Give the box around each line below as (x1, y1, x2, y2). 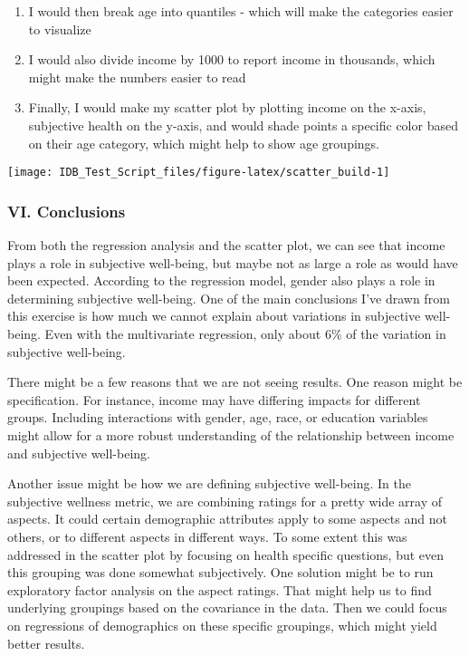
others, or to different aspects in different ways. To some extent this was (7, 526, 407, 545)
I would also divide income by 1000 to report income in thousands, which (28, 50, 435, 69)
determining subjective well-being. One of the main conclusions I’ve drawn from (7, 288, 450, 307)
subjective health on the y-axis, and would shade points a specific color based (28, 115, 458, 134)
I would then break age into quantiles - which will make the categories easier (28, 2, 454, 20)
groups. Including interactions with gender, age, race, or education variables (7, 408, 428, 427)
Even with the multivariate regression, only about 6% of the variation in (44, 324, 446, 342)
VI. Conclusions (7, 199, 126, 222)
